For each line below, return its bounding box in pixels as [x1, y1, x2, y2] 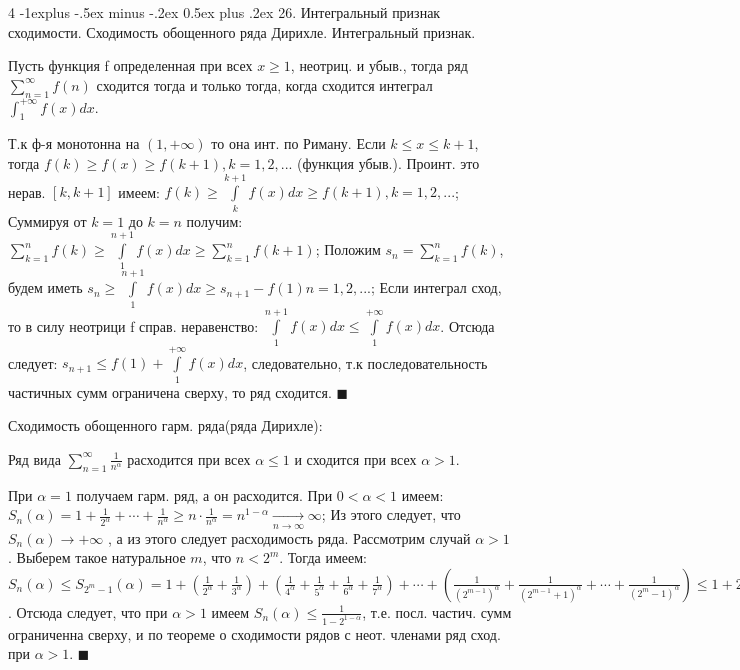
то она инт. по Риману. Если [211, 133, 386, 154]
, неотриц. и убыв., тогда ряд [290, 55, 468, 76]
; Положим [315, 239, 381, 260]
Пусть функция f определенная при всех [8, 55, 253, 76]
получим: [186, 210, 243, 231]
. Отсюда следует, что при [8, 601, 168, 622]
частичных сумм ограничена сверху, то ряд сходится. [8, 381, 332, 402]
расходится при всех [127, 448, 251, 469]
